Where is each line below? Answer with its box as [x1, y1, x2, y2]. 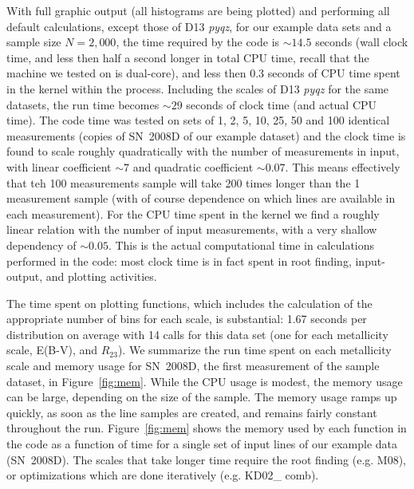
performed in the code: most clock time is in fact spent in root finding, [6, 252, 352, 269]
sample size [6, 34, 61, 50]
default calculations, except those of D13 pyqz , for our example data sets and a [6, 18, 392, 34]
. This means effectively [285, 158, 400, 175]
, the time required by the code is [116, 34, 280, 50]
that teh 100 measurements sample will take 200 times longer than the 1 [6, 174, 361, 191]
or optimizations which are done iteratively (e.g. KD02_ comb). [6, 467, 319, 483]
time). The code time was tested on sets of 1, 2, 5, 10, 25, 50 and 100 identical [6, 112, 390, 128]
